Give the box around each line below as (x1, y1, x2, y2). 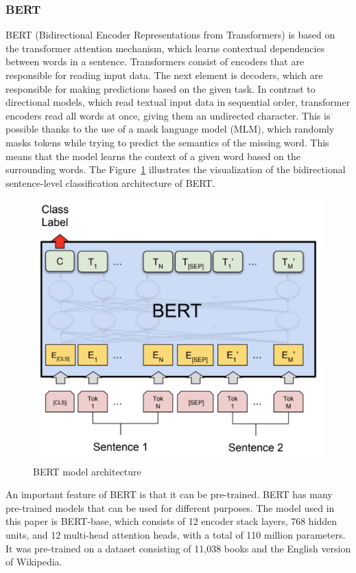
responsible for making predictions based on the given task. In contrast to (5, 81, 316, 95)
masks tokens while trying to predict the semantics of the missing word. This (5, 135, 329, 149)
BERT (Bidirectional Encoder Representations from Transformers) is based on (5, 27, 335, 42)
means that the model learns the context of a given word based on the (5, 148, 300, 163)
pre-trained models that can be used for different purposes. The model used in (5, 500, 335, 515)
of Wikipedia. (5, 554, 62, 569)
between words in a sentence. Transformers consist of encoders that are (5, 54, 305, 69)
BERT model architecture (33, 464, 141, 478)
